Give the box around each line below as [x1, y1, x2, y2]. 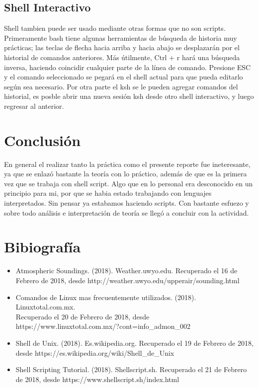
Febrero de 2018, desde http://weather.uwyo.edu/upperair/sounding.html [15, 275, 240, 285]
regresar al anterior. [4, 100, 64, 111]
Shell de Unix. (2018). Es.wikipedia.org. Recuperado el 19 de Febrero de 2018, [15, 337, 254, 348]
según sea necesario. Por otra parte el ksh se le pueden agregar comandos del [4, 81, 238, 91]
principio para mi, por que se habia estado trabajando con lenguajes [4, 188, 212, 198]
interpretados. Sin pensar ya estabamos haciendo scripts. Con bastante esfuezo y [4, 198, 249, 208]
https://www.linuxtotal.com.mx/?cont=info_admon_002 [15, 321, 191, 331]
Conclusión [4, 130, 81, 150]
